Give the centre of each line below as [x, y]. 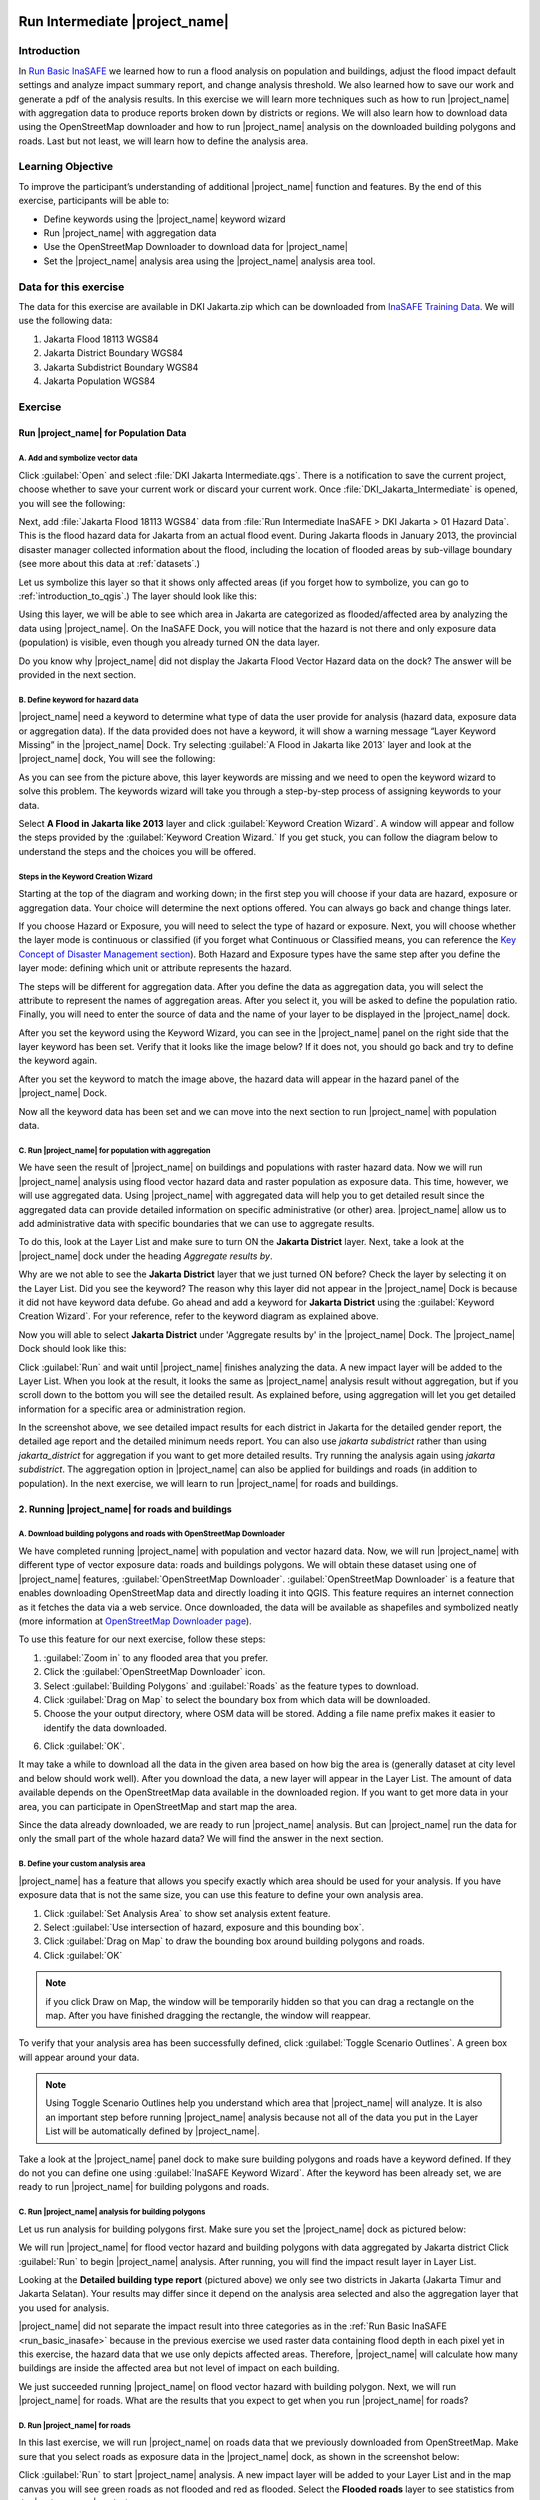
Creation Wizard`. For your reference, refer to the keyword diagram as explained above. [198, 1316]
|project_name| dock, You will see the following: [117, 759]
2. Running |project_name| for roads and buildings [125, 1509]
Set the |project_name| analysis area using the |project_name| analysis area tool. [209, 261]
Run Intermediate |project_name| [123, 21]
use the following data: [65, 321]
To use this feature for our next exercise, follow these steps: [142, 1639]
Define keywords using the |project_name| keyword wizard [164, 219]
